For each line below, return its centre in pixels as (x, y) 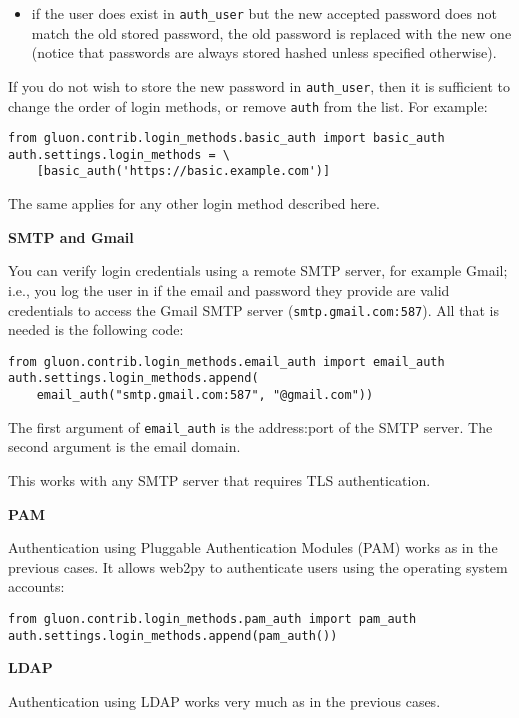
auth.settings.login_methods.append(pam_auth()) (173, 635)
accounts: (36, 586)
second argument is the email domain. (124, 446)
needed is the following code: (96, 329)
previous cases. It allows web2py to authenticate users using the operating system (258, 566)
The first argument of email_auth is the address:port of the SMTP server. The (250, 426)
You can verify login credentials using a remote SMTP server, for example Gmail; (258, 270)
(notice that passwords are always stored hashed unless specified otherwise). (264, 52)
